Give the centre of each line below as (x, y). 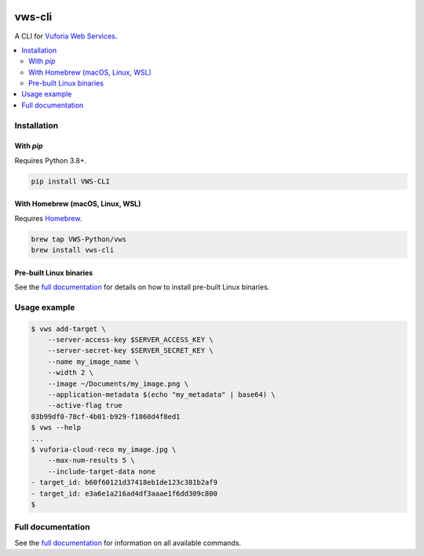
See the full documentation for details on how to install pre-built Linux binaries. (142, 287)
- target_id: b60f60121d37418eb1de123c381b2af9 (124, 483)
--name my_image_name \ (93, 362)
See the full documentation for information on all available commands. (128, 543)
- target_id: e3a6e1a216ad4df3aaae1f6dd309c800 (124, 493)
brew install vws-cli (73, 250)
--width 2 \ (71, 373)
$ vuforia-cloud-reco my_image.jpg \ (104, 449)
